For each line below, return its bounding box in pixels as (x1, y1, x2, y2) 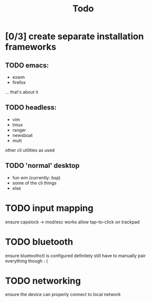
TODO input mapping (5, 202, 94, 213)
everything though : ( (5, 258, 48, 264)
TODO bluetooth (5, 236, 73, 248)
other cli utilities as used (5, 147, 55, 153)
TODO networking (5, 275, 81, 286)
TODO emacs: (5, 61, 49, 69)
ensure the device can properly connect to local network (5, 292, 121, 298)
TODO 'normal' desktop (5, 161, 80, 170)
